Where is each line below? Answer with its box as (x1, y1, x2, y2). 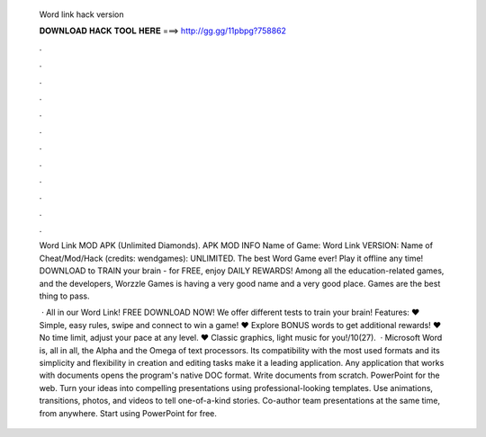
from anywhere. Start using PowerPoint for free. (39, 407, 218, 418)
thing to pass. (39, 290, 90, 301)
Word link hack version (39, 9, 124, 20)
